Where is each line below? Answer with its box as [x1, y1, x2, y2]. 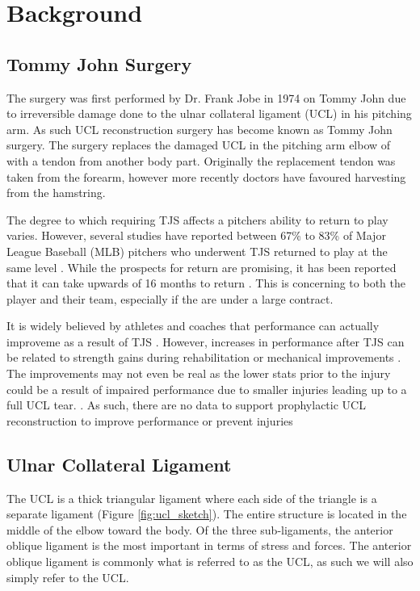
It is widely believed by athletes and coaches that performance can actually [6, 317, 380, 334]
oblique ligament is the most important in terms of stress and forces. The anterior [6, 537, 412, 554]
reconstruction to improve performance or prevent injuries [6, 412, 293, 429]
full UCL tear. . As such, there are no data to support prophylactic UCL [6, 396, 366, 413]
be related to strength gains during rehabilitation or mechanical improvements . [6, 349, 401, 366]
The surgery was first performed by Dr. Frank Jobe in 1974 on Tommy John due [6, 89, 406, 106]
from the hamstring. [6, 184, 106, 201]
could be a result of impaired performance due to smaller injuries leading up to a [6, 380, 407, 397]
